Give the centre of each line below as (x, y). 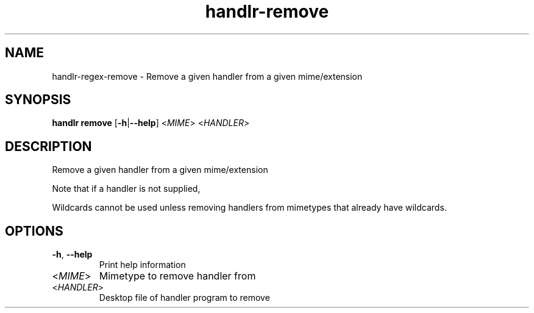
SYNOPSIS (38, 100)
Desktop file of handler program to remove (184, 298)
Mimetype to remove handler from (177, 276)
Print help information (142, 265)
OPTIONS (34, 231)
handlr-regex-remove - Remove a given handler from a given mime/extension (207, 76)
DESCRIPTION (48, 146)
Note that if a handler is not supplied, (126, 189)
